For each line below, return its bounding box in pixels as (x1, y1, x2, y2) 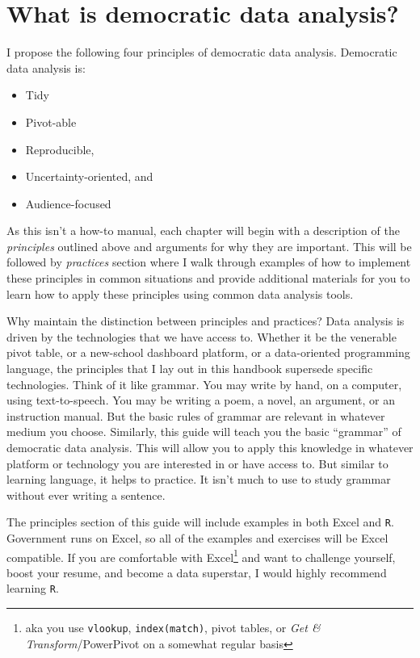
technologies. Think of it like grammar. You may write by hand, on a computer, (6, 375, 402, 392)
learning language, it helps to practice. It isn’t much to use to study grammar (6, 471, 391, 488)
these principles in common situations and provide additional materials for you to (6, 270, 410, 287)
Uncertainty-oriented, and (25, 168, 153, 185)
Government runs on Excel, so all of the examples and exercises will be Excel (6, 530, 388, 547)
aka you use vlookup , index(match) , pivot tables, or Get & (25, 619, 321, 636)
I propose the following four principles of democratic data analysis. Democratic (6, 44, 397, 61)
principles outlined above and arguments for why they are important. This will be (6, 237, 412, 254)
